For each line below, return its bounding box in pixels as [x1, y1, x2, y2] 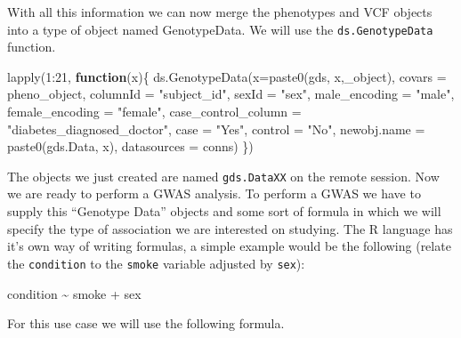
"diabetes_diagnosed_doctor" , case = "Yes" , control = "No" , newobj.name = [7, 119, 425, 138]
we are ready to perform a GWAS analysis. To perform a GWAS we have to [7, 184, 421, 203]
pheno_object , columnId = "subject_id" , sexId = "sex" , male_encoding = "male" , [7, 84, 455, 103]
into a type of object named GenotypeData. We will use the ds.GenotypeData [7, 20, 433, 38]
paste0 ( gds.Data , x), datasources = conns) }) [7, 137, 254, 156]
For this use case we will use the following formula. [7, 314, 285, 333]
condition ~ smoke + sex [7, 284, 142, 302]
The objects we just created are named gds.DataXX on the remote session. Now [7, 166, 440, 185]
